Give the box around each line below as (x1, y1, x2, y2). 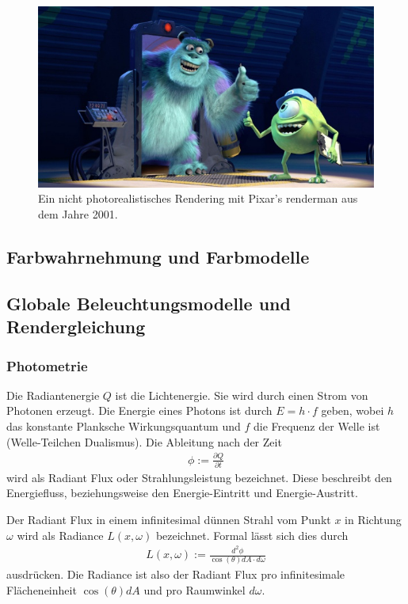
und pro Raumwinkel (143, 582, 246, 598)
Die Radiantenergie (6, 386, 100, 403)
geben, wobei (321, 402, 384, 419)
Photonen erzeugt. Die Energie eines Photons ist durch (6, 402, 273, 419)
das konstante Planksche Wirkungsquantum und (6, 418, 241, 435)
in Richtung (345, 511, 402, 528)
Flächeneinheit (6, 582, 77, 598)
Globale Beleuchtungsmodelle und (6, 291, 291, 315)
